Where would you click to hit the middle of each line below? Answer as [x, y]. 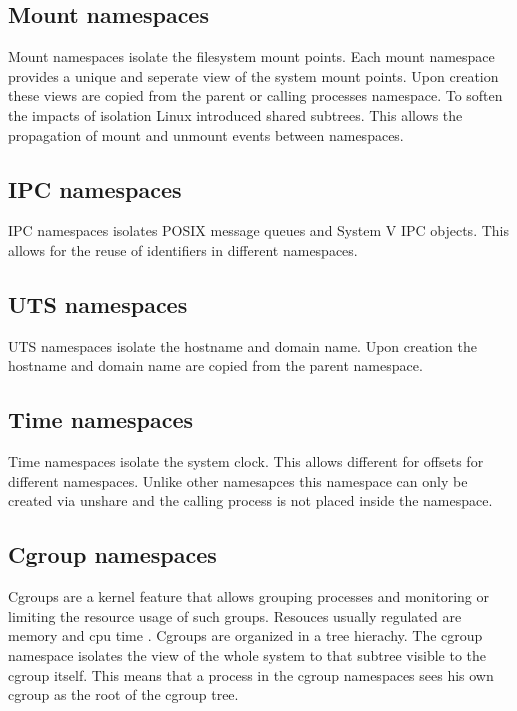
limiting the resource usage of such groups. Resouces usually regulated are [235, 615]
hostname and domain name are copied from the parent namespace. [215, 365]
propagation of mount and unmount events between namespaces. [206, 134]
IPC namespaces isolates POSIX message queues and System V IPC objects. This [258, 230]
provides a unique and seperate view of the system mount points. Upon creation [253, 75]
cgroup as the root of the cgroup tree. [123, 694]
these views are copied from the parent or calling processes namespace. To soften [255, 95]
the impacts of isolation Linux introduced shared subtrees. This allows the [235, 114]
